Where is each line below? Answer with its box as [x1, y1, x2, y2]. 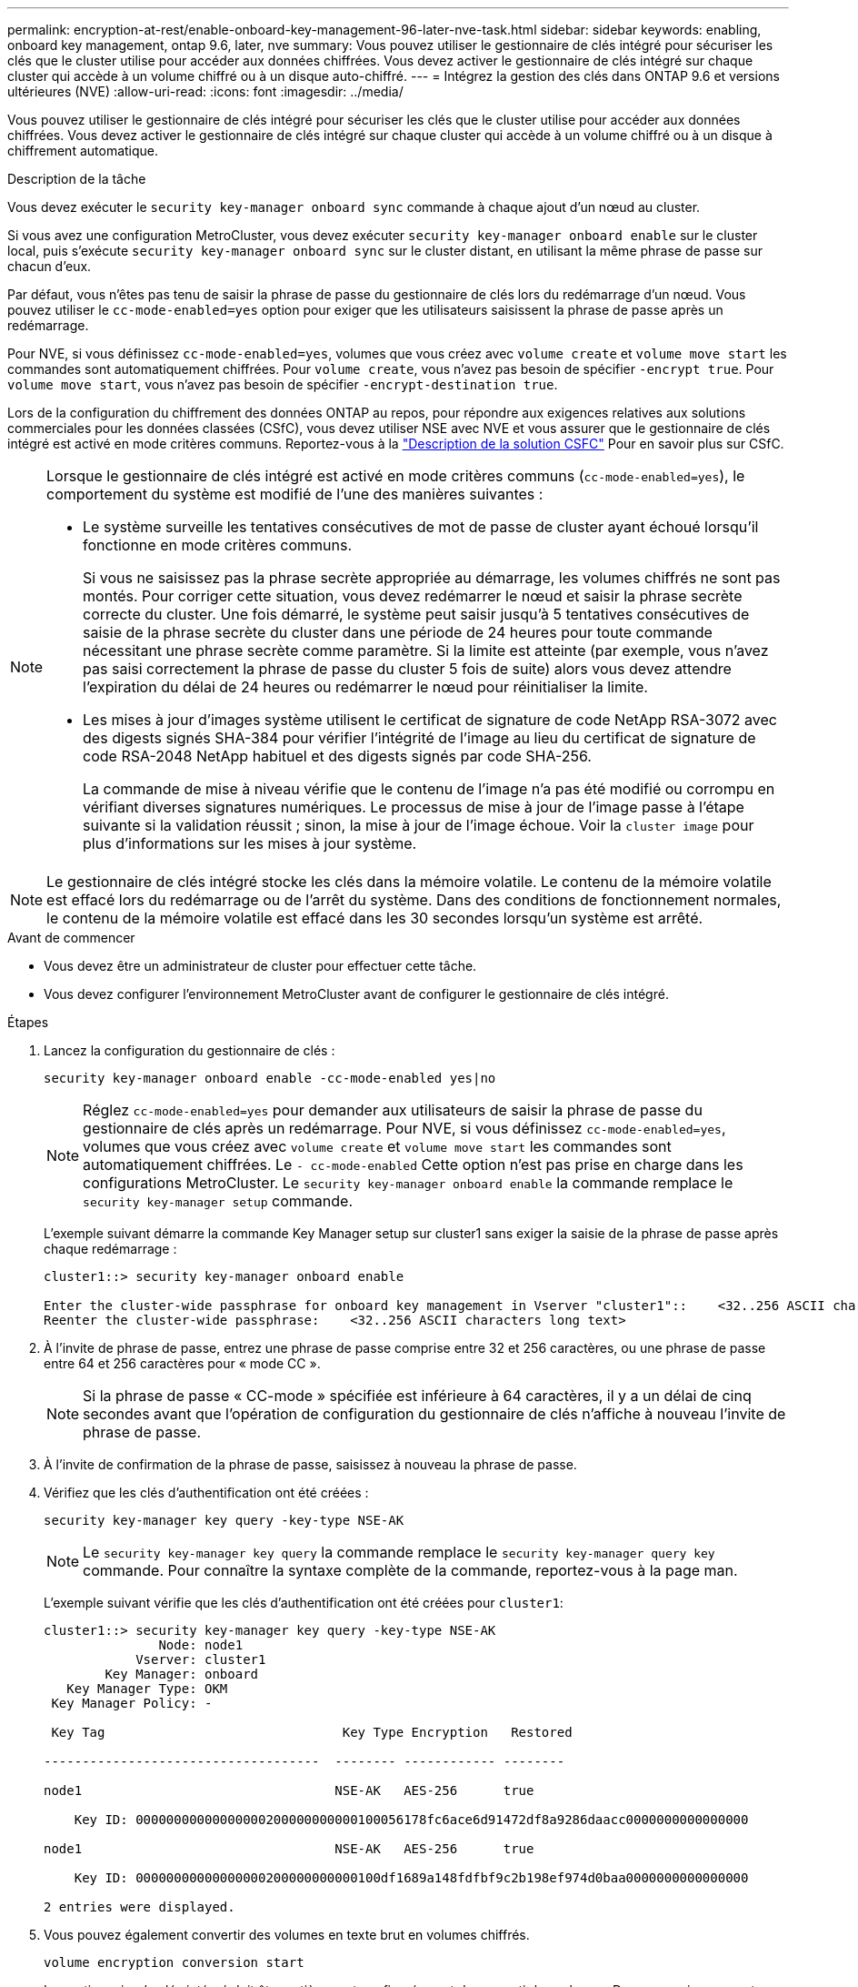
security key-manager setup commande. [83, 1192, 353, 1210]
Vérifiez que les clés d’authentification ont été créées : [44, 1485, 369, 1500]
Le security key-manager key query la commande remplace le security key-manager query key [83, 1543, 715, 1561]
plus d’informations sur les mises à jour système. [83, 834, 417, 852]
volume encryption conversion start [44, 1955, 304, 1970]
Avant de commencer [7, 930, 135, 945]
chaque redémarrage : [44, 1241, 177, 1256]
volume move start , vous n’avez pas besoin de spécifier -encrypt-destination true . [7, 377, 558, 392]
